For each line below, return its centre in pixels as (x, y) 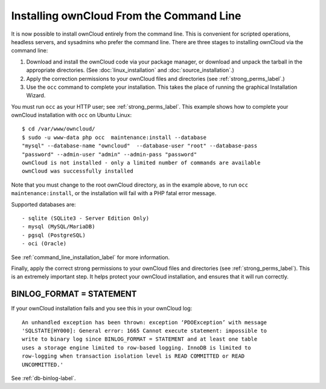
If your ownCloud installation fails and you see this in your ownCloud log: (102, 309)
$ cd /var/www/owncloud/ (59, 129)
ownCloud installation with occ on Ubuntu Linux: (72, 115)
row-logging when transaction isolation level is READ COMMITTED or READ (133, 356)
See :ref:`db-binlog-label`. (43, 378)
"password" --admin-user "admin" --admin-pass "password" (110, 154)
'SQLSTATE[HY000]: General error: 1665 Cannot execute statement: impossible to (145, 331)
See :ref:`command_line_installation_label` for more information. (91, 257)
